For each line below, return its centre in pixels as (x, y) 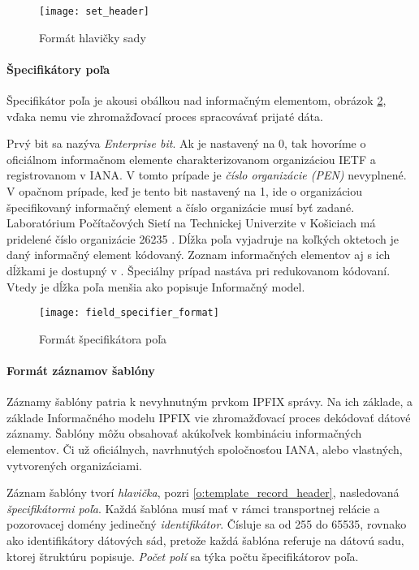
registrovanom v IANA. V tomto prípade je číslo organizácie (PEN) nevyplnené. (207, 175)
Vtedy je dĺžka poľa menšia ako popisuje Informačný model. (156, 286)
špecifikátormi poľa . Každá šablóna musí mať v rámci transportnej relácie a (193, 508)
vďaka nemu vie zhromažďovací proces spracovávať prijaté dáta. (165, 116)
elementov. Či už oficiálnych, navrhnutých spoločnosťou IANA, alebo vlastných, (205, 449)
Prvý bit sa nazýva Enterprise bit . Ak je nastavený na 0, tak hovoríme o (186, 143)
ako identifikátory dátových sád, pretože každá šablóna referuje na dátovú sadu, (205, 540)
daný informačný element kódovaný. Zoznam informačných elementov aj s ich (199, 255)
